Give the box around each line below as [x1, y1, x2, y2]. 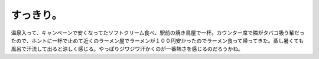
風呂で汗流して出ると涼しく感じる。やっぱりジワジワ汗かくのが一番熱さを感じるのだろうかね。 [11, 46, 243, 53]
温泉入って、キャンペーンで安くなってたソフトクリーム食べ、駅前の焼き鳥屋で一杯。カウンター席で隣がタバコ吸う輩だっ [11, 29, 305, 36]
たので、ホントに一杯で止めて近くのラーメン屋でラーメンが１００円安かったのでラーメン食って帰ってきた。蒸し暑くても [11, 37, 304, 44]
